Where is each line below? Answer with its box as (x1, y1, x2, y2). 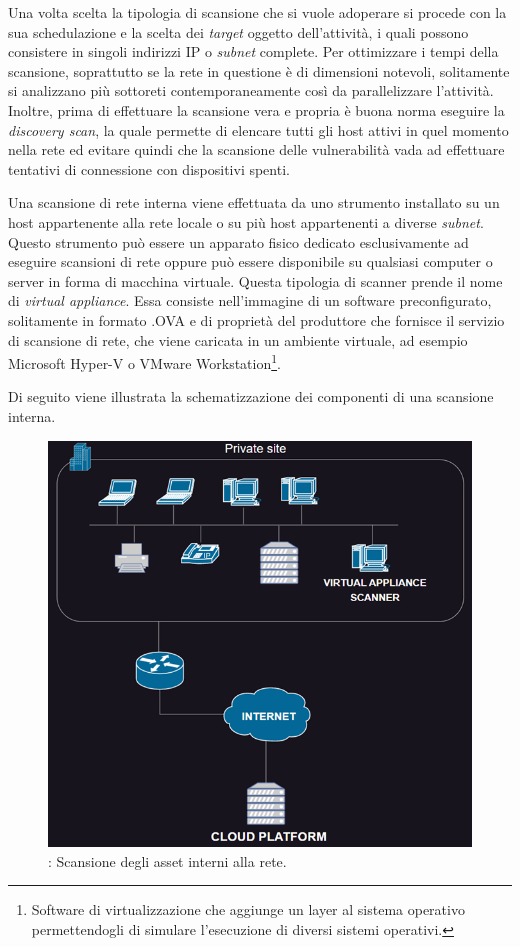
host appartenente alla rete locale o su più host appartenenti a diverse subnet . (8, 211, 484, 232)
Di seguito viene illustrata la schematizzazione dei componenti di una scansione (8, 386, 494, 407)
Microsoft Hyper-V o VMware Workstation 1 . (8, 350, 281, 373)
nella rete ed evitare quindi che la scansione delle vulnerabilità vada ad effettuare (8, 139, 505, 160)
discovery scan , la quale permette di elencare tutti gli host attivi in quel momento (8, 119, 509, 140)
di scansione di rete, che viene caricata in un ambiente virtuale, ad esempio (8, 329, 468, 350)
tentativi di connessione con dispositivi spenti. (8, 158, 290, 179)
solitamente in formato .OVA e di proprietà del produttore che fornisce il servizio (8, 309, 505, 330)
